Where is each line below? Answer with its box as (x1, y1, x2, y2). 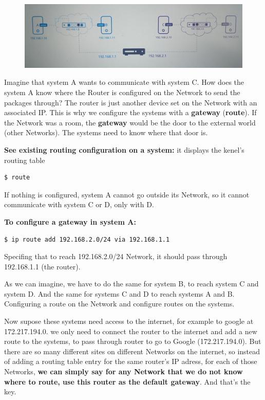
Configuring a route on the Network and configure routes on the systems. (4, 298, 235, 309)
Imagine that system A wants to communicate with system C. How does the (4, 77, 244, 87)
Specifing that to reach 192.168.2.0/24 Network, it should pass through (4, 251, 228, 262)
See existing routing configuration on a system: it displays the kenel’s (4, 144, 244, 155)
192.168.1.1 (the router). (4, 261, 81, 271)
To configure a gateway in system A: (4, 216, 136, 227)
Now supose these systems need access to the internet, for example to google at (4, 316, 254, 326)
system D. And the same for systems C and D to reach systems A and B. (4, 288, 235, 299)
